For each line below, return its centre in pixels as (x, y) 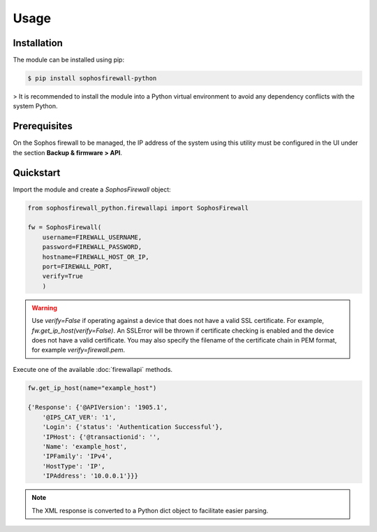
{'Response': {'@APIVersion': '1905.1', (97, 408)
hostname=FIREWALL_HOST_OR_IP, (96, 257)
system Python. (36, 106)
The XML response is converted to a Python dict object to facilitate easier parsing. (150, 510)
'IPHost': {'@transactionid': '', (101, 437)
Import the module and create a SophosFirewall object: (92, 189)
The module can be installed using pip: (69, 60)
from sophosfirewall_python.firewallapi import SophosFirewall (138, 208)
